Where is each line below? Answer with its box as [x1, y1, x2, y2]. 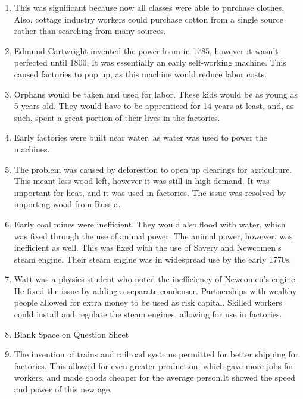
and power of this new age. [14, 383, 113, 395]
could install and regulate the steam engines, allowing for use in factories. [14, 308, 282, 320]
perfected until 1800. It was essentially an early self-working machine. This [14, 56, 286, 68]
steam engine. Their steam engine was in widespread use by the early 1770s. [14, 253, 292, 265]
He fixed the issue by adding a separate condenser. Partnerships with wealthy [14, 284, 297, 297]
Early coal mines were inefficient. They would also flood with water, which [14, 217, 286, 230]
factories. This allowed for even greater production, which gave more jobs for [14, 359, 294, 372]
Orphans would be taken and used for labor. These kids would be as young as [14, 88, 298, 100]
